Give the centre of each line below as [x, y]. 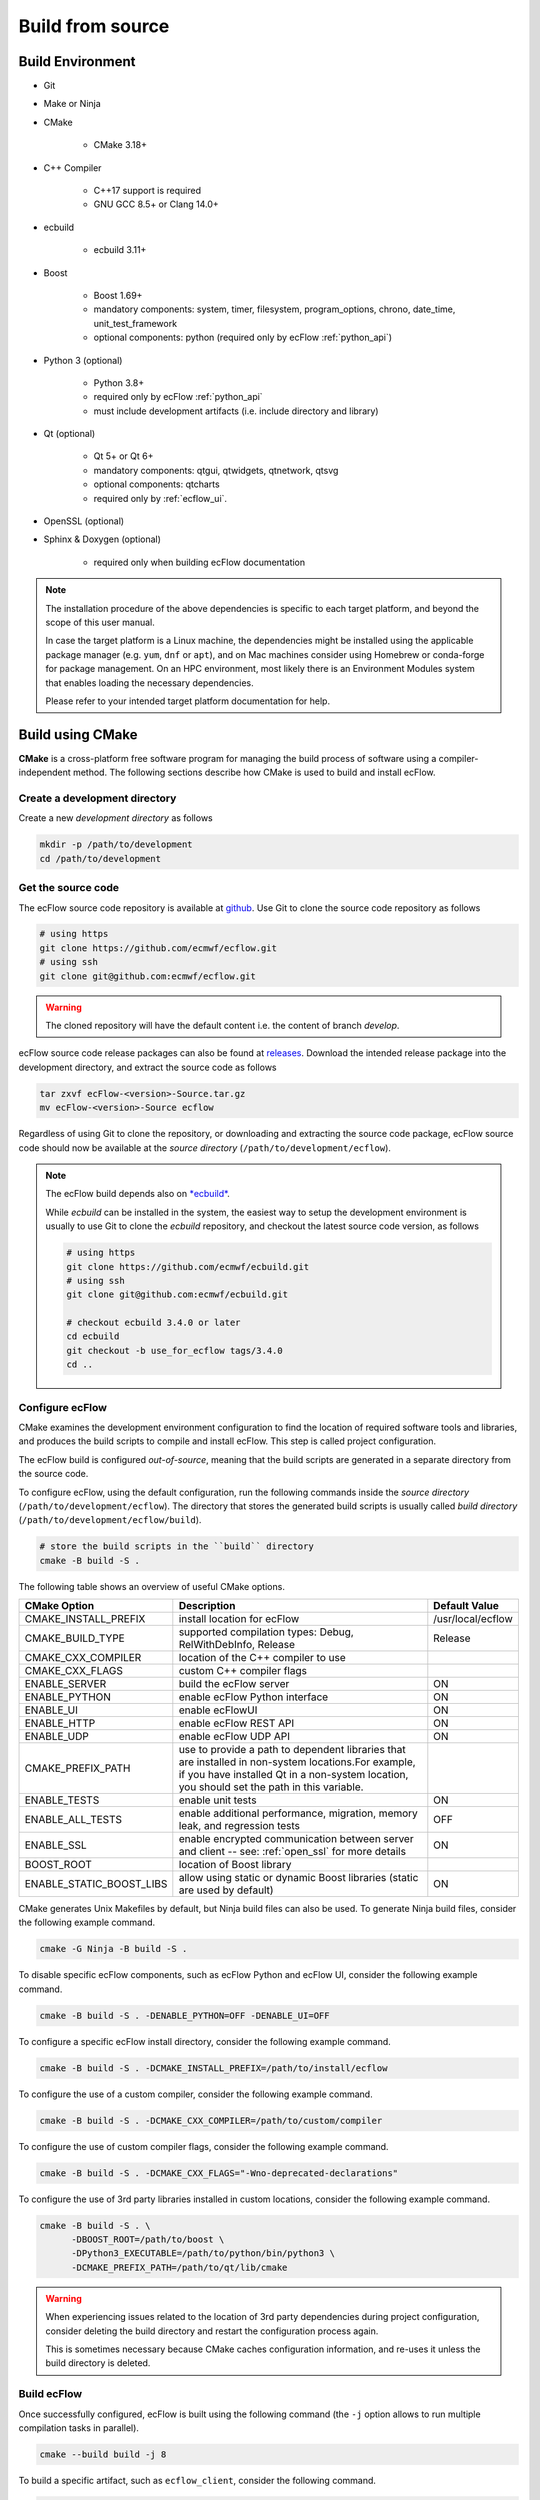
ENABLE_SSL [55, 1845]
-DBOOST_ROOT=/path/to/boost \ [148, 2239]
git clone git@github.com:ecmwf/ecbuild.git [177, 1294]
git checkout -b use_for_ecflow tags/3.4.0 [175, 1350]
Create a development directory [97, 798]
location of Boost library [235, 1865]
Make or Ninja [72, 104]
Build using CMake [78, 734]
